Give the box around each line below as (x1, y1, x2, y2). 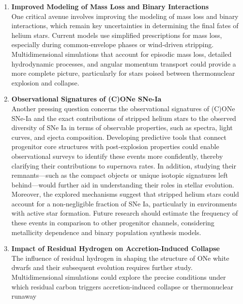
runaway (11, 291, 37, 301)
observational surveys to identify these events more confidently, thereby (11, 151, 223, 161)
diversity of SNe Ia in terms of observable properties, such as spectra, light (11, 122, 233, 133)
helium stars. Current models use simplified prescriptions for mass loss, (11, 30, 222, 40)
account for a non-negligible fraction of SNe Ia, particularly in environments (11, 198, 237, 208)
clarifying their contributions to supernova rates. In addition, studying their (11, 160, 236, 170)
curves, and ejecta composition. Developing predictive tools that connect (11, 132, 227, 142)
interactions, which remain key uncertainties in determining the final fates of (11, 20, 239, 31)
